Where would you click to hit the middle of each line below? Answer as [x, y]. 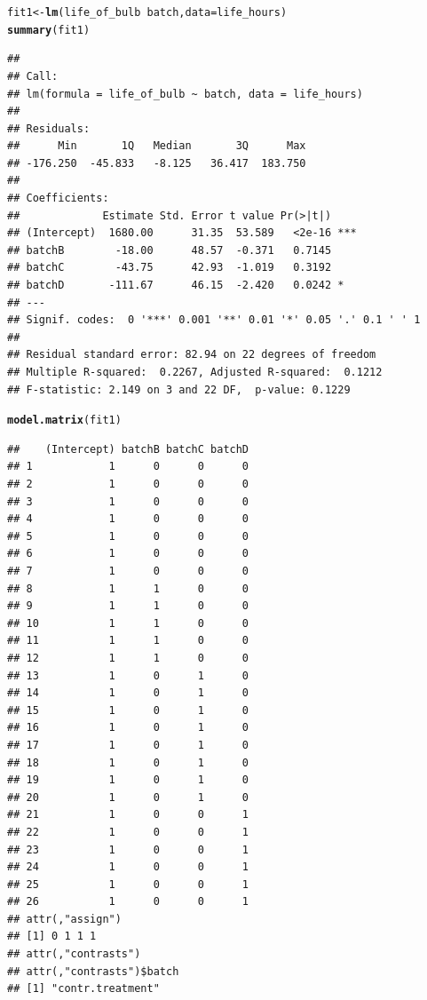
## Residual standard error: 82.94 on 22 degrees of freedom [192, 355]
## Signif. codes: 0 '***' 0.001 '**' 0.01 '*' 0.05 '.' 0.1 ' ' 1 [214, 320]
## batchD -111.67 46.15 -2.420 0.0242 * [176, 286]
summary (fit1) [49, 30]
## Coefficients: [58, 198]
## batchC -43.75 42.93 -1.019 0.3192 [170, 268]
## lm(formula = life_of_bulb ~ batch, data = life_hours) [185, 94]
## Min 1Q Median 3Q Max [157, 146]
